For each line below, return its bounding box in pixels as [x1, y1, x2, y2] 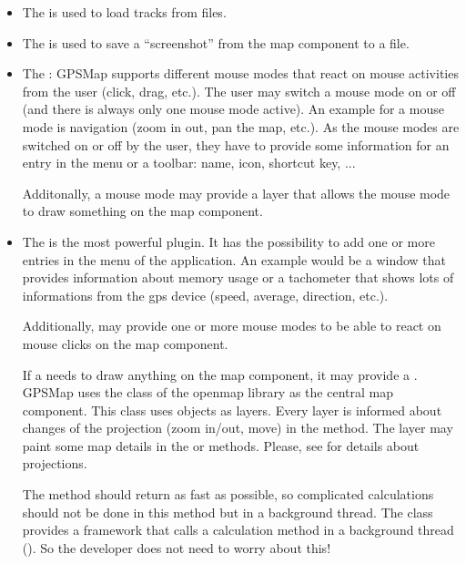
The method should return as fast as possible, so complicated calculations [22, 485, 434, 504]
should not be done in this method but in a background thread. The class [22, 502, 433, 521]
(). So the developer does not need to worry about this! [22, 538, 331, 557]
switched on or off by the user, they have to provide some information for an [22, 135, 450, 154]
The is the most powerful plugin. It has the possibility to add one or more [22, 231, 435, 251]
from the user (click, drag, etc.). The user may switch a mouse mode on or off [22, 81, 456, 100]
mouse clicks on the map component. [22, 333, 228, 353]
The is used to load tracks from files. [22, 3, 227, 21]
